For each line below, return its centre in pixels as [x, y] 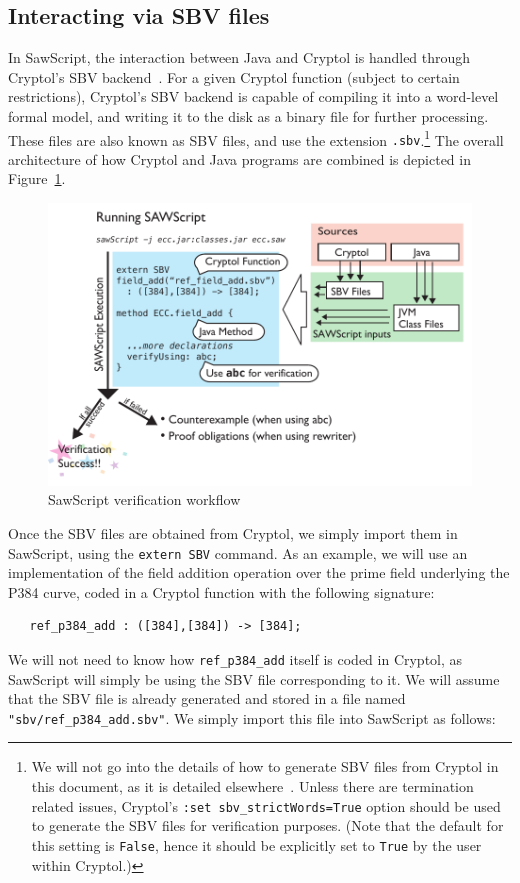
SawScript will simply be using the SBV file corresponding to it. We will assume [254, 678]
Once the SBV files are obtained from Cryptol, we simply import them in [233, 532]
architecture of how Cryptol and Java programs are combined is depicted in [239, 158]
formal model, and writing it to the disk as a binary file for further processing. [248, 115]
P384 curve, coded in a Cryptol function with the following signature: [221, 591]
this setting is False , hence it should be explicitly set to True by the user [256, 844]
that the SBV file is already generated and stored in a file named [207, 698]
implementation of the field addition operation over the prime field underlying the [259, 572]
